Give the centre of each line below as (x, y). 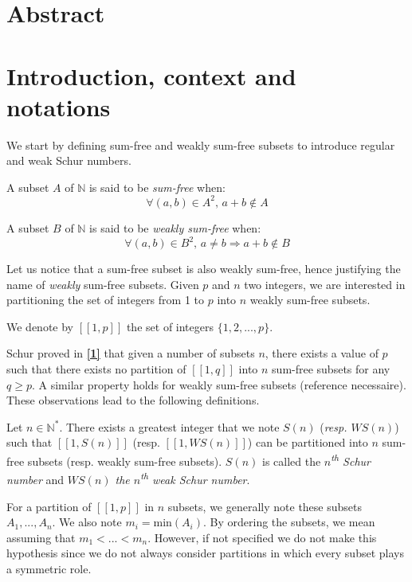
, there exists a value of (322, 353)
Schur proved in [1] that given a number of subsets (131, 353)
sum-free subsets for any (331, 369)
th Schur (351, 460)
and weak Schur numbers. (69, 160)
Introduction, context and (151, 75)
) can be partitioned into (308, 442)
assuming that (41, 537)
